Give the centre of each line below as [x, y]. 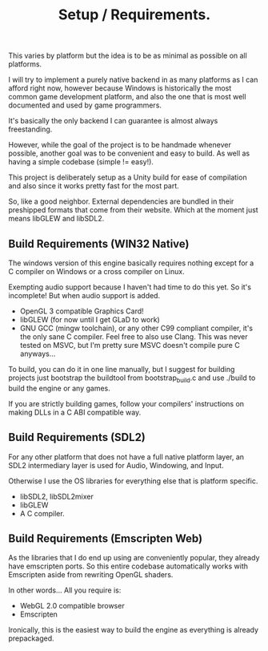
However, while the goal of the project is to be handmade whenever [120, 145]
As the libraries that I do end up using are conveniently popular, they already [134, 558]
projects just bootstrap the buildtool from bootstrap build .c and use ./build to [132, 378]
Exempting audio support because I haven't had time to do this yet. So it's [130, 287]
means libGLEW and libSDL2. [56, 219]
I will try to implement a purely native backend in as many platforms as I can [133, 80]
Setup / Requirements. [134, 15]
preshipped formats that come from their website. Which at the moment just [133, 210]
